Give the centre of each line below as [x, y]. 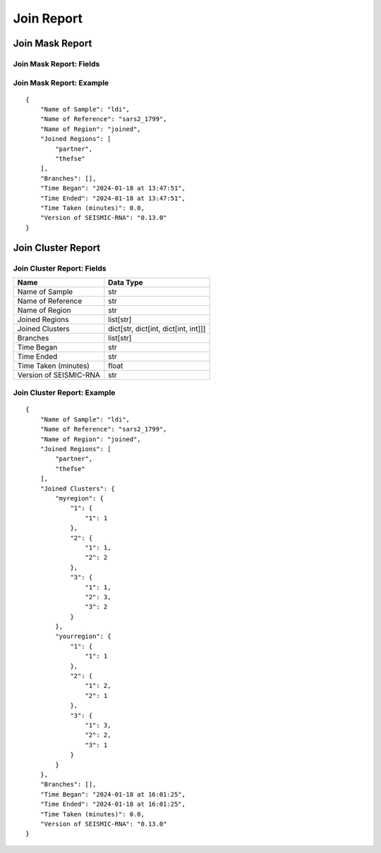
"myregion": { [80, 498]
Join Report [48, 18]
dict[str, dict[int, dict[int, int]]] [157, 329]
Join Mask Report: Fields [56, 63]
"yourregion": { [83, 637]
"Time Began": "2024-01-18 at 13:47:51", [113, 188]
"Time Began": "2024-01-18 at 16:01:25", [113, 794]
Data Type [126, 282]
